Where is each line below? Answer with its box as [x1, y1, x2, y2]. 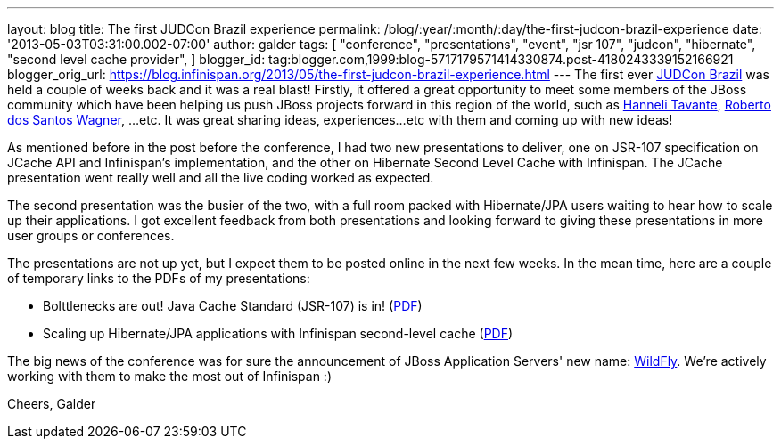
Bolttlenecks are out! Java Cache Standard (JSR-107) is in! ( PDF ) [43, 298, 423, 313]
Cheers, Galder [7, 396, 96, 411]
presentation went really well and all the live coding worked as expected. [7, 170, 434, 185]
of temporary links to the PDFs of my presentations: [7, 271, 310, 286]
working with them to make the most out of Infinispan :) [7, 369, 332, 384]
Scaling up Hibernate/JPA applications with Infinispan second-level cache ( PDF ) [43, 326, 514, 341]
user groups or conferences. [7, 228, 175, 243]
